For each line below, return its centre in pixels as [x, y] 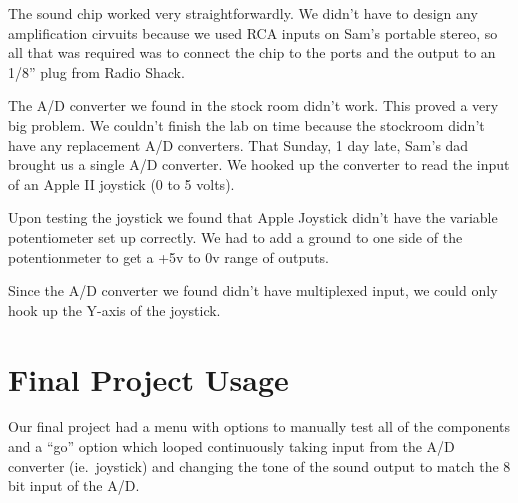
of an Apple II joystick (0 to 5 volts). [121, 183]
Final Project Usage [148, 378]
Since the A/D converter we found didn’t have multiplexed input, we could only [253, 290]
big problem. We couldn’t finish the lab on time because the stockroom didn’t [246, 124]
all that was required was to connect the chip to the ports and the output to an [252, 52]
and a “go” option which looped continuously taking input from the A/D [231, 446]
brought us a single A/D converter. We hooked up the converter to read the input [259, 164]
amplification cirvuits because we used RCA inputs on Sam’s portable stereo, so [253, 32]
